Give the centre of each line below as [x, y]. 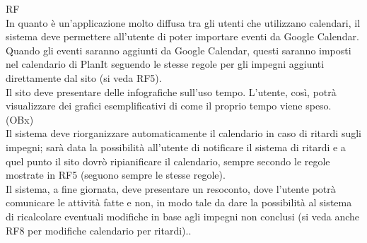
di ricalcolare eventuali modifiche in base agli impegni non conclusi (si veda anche [183, 216]
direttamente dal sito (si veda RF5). [84, 77]
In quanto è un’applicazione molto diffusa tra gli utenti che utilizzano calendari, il [183, 22]
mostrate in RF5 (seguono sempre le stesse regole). [116, 175]
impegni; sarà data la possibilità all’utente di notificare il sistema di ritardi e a [176, 147]
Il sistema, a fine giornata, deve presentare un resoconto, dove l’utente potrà [171, 188]
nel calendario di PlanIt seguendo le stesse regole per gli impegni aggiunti [165, 64]
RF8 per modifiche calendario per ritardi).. [99, 230]
